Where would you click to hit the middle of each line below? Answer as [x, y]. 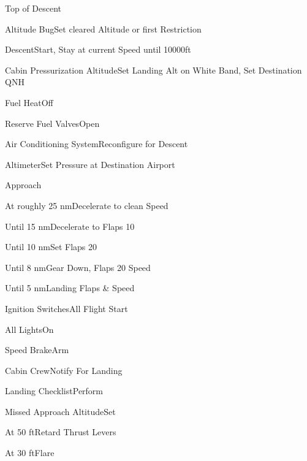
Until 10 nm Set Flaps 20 [51, 247]
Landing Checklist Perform [54, 391]
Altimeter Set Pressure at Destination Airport [90, 164]
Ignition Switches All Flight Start [66, 308]
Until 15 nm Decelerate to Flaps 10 [70, 226]
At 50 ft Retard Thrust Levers [61, 432]
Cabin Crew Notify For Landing [64, 370]
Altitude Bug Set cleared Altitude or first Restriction [103, 29]
